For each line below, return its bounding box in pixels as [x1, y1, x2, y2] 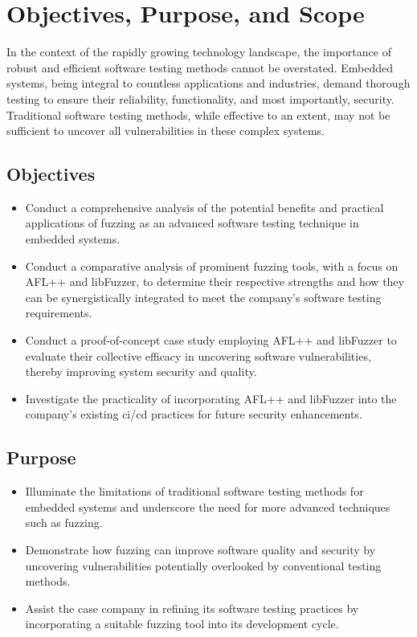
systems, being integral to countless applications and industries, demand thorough [6, 75, 411, 92]
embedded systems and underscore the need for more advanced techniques [25, 498, 390, 515]
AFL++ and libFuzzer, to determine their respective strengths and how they [25, 273, 404, 290]
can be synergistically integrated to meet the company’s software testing [25, 288, 382, 305]
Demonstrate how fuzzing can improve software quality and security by [25, 541, 376, 557]
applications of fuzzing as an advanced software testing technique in [25, 214, 359, 231]
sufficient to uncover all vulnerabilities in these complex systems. [6, 122, 325, 139]
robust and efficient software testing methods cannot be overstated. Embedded [6, 59, 393, 76]
